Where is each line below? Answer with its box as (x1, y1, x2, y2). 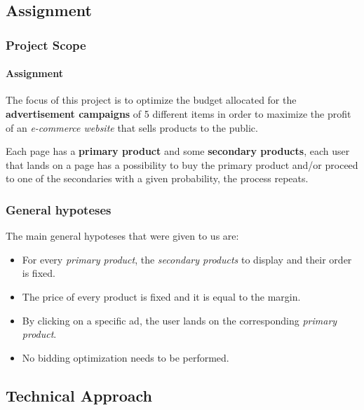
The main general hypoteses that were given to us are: (6, 228, 239, 243)
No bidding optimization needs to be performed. (22, 350, 229, 364)
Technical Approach (6, 384, 152, 406)
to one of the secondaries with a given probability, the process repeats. (6, 171, 309, 186)
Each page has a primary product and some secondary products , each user (6, 144, 350, 158)
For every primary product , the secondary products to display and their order (22, 252, 352, 266)
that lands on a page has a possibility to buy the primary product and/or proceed (6, 157, 358, 172)
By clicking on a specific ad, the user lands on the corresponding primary (22, 313, 337, 327)
